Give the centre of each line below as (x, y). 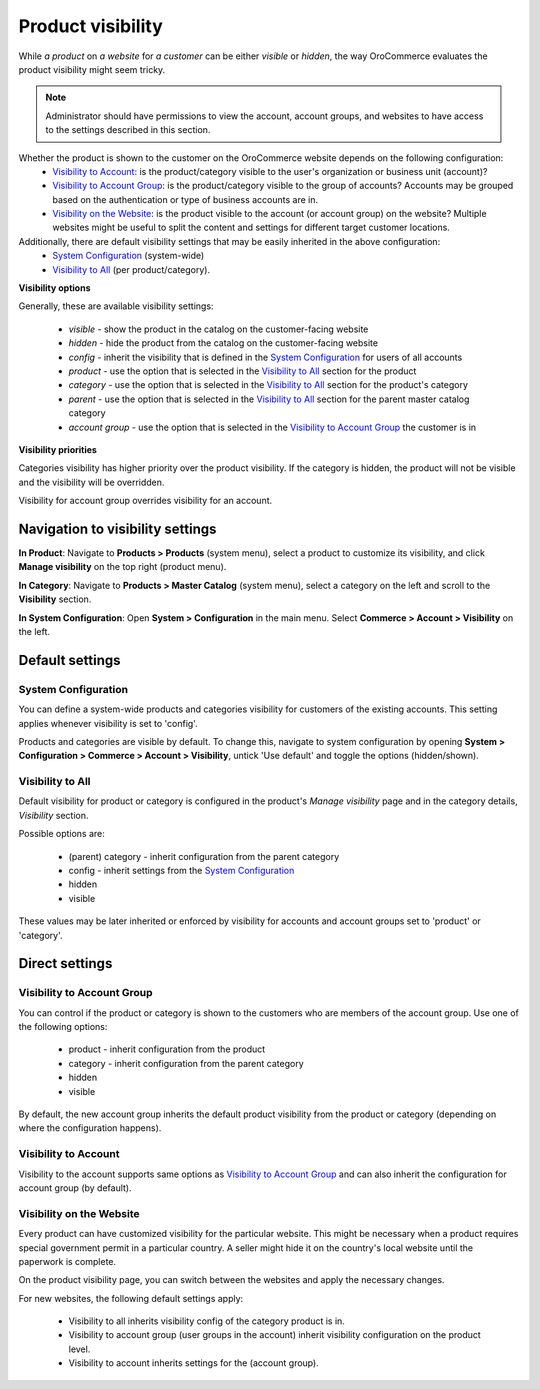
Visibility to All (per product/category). (131, 269)
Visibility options (54, 288)
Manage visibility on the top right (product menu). (122, 567)
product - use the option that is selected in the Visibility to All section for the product (242, 371)
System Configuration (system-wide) (128, 256)
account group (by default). (75, 1187)
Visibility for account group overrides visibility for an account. (145, 501)
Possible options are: (61, 834)
